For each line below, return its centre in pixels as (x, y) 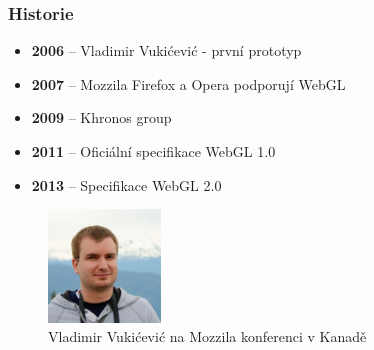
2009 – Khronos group (101, 117)
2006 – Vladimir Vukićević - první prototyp (166, 50)
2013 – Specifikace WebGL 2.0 (126, 184)
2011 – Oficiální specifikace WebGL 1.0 (153, 151)
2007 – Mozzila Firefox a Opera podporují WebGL (188, 83)
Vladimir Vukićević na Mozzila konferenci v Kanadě (207, 336)
